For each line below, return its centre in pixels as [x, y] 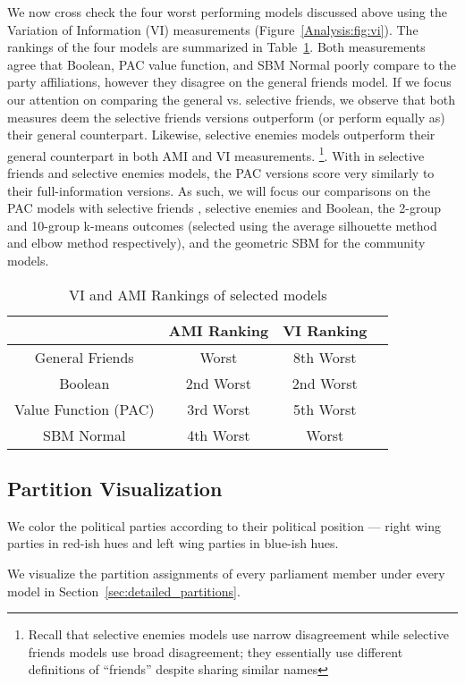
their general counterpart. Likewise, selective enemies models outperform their [221, 135]
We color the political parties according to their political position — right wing [224, 525]
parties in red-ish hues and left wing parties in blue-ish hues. [173, 543]
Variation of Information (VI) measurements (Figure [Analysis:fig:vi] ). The [213, 29]
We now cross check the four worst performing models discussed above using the [227, 12]
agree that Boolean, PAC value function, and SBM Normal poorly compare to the [232, 64]
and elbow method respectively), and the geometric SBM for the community [216, 243]
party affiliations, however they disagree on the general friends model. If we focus [229, 82]
